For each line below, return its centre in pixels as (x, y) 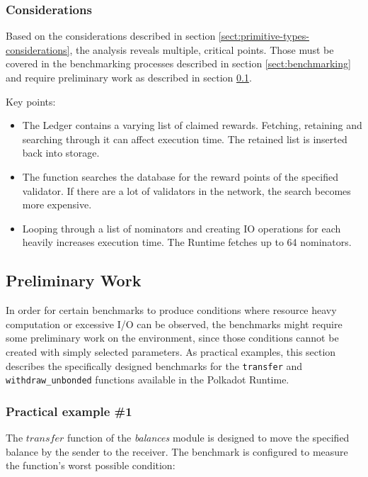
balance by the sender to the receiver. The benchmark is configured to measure (177, 451)
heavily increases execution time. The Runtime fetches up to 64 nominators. (187, 242)
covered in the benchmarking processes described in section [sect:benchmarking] (178, 63)
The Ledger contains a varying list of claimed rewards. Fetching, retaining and (192, 125)
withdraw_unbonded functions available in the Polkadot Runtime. (148, 380)
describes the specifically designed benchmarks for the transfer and (154, 365)
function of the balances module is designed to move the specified (208, 438)
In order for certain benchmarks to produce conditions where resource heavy (171, 310)
